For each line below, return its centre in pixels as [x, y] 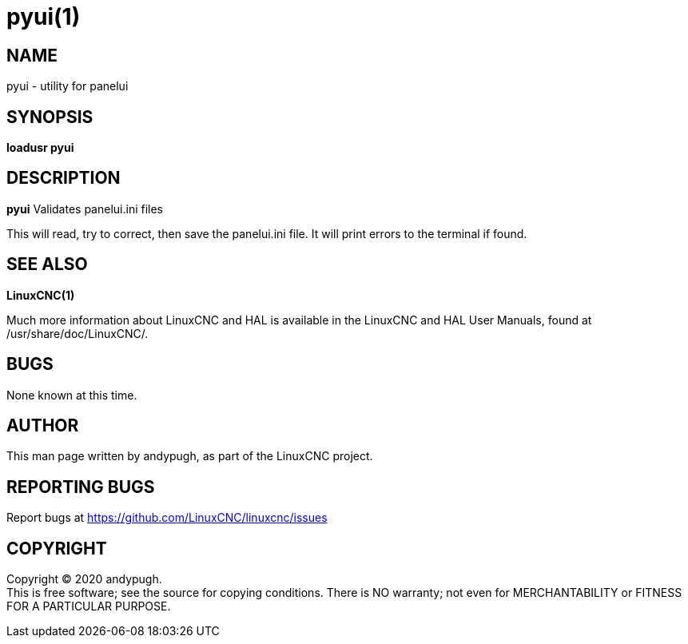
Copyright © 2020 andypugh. [84, 579]
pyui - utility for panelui [68, 86]
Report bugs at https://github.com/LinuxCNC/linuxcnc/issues [167, 518]
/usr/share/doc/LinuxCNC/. [78, 333]
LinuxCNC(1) [41, 295]
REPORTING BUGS [81, 487]
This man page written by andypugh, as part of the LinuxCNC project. [190, 456]
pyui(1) [44, 17]
